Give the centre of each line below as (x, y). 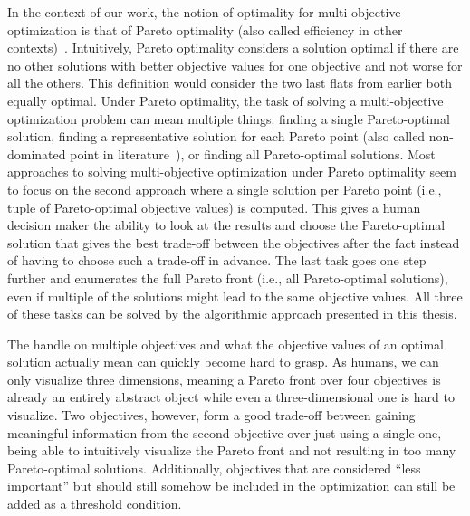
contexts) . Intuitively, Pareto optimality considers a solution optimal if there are (233, 48)
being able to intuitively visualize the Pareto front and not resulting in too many (232, 450)
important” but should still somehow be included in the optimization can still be (231, 486)
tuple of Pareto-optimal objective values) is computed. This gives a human (214, 207)
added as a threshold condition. (95, 504)
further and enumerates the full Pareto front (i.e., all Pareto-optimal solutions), (228, 277)
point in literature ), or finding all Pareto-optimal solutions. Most (253, 153)
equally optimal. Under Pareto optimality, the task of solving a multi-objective (225, 100)
